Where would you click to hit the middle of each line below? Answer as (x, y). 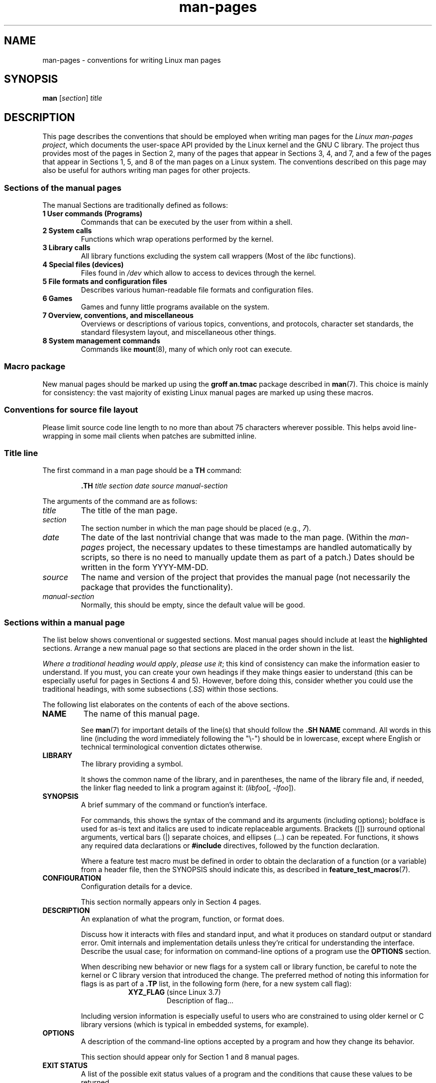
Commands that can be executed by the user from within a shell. (187, 222)
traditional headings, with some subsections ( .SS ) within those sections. (160, 689)
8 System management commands (101, 341)
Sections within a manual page (64, 622)
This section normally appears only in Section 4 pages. (171, 902)
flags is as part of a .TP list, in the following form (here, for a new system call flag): (216, 984)
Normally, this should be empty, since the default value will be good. (193, 605)
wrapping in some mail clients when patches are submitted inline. (150, 436)
